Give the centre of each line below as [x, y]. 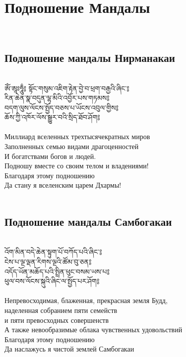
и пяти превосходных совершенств [57, 320]
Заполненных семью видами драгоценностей [72, 146]
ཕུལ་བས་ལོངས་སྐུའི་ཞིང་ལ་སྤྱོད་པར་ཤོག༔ [52, 281]
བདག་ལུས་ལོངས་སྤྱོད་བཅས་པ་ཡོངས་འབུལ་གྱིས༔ [62, 107]
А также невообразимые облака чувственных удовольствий [93, 330]
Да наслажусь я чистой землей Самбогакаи [69, 349]
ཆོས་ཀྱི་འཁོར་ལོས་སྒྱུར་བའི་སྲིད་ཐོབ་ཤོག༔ [52, 117]
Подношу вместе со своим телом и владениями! [77, 166]
